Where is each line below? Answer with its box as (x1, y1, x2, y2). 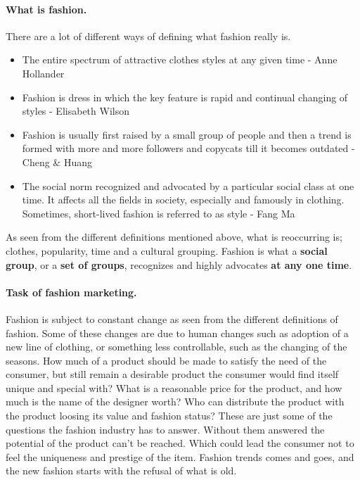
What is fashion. (6, 1, 87, 16)
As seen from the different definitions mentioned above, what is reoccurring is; (6, 229, 342, 244)
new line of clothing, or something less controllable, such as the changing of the (6, 339, 347, 354)
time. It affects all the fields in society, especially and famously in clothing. (22, 192, 345, 207)
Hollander (22, 65, 65, 80)
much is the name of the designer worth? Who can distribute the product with (6, 394, 345, 409)
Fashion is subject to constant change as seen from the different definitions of (6, 311, 338, 326)
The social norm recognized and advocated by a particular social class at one (22, 178, 354, 193)
